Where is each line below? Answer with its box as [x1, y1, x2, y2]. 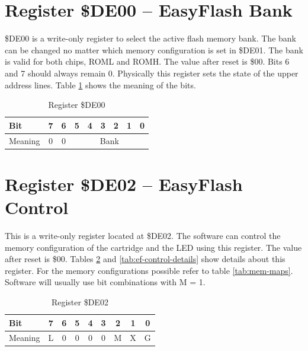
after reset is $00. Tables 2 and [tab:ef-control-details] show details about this [5, 253, 285, 265]
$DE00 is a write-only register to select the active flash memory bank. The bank [5, 32, 296, 44]
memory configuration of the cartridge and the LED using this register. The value [5, 241, 302, 253]
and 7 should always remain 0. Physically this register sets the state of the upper [5, 66, 299, 79]
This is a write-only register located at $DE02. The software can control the [5, 229, 281, 241]
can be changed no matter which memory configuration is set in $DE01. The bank [5, 43, 303, 56]
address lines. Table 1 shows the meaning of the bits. [5, 78, 196, 91]
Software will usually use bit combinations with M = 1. [5, 276, 206, 288]
